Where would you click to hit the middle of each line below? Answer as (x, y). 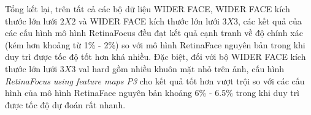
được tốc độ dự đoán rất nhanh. (65, 104)
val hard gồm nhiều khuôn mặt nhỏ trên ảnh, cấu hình (182, 68)
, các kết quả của (270, 20)
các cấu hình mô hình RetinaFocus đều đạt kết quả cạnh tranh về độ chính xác (154, 33)
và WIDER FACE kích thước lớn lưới (149, 20)
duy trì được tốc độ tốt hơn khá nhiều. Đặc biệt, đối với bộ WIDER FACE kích (155, 57)
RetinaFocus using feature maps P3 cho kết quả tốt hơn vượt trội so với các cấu (155, 80)
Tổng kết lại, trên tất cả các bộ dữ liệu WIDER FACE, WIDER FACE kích (148, 9)
